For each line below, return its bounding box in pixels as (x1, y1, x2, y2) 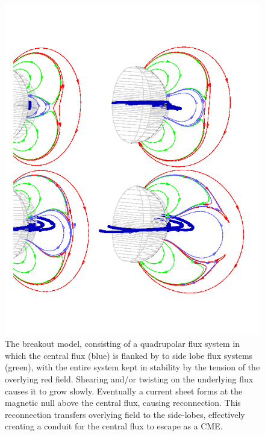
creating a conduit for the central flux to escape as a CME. (5, 420, 223, 432)
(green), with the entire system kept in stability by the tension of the (5, 361, 260, 373)
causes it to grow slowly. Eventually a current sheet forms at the (5, 384, 243, 397)
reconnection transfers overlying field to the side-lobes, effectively (5, 408, 245, 420)
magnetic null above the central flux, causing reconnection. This (5, 396, 241, 409)
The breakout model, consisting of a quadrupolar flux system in (5, 337, 240, 350)
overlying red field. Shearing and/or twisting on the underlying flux (5, 373, 254, 385)
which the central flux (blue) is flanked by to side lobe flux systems (5, 349, 253, 361)
